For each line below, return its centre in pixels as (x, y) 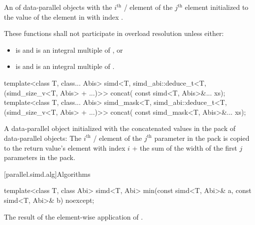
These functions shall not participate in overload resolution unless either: (114, 33)
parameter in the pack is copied (202, 138)
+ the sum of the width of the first (185, 147)
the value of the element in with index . (64, 16)
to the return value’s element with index (65, 147)
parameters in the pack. (40, 157)
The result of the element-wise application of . (74, 216)
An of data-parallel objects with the (58, 7)
